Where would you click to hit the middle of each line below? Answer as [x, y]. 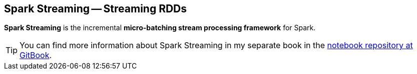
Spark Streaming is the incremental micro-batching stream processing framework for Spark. [160, 28]
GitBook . [36, 55]
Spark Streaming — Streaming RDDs [96, 9]
